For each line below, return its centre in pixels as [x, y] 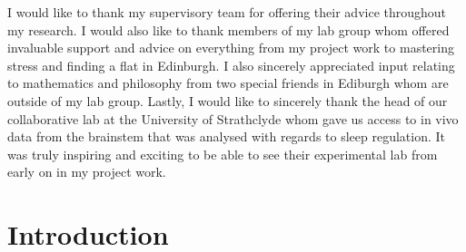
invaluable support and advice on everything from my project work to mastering [231, 48]
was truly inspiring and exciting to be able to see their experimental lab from [223, 154]
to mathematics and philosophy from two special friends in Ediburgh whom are [228, 83]
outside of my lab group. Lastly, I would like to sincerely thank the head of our [228, 100]
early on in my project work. [87, 172]
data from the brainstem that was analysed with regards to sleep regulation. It [227, 136]
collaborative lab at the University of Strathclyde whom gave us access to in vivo [233, 118]
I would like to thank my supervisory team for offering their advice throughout [227, 12]
